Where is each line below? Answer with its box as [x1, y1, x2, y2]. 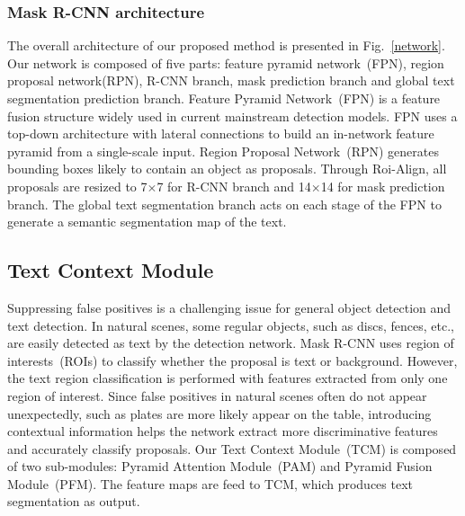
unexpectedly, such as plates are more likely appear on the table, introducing [7, 404, 432, 423]
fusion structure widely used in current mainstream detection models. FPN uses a [7, 106, 458, 125]
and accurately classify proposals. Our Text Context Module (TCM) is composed [7, 439, 457, 458]
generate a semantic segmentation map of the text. [7, 212, 287, 231]
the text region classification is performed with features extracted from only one [7, 369, 448, 387]
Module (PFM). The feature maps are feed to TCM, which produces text [7, 474, 413, 493]
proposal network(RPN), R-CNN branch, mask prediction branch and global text [7, 71, 455, 90]
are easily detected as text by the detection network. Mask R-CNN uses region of [7, 334, 454, 352]
